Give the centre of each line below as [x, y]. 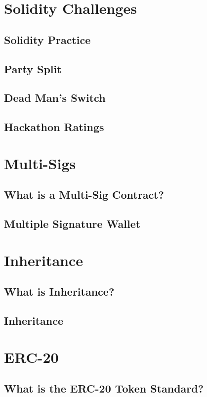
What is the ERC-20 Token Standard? [104, 388]
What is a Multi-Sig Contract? [84, 195]
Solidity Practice [47, 39]
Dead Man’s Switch [55, 98]
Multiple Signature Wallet [72, 224]
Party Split [33, 68]
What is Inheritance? [59, 291]
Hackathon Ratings [54, 127]
